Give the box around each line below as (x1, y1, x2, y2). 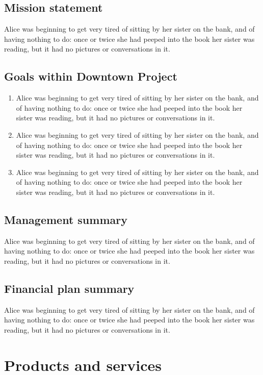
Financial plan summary (4, 280, 135, 296)
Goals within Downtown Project (4, 68, 177, 84)
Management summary (4, 211, 127, 227)
